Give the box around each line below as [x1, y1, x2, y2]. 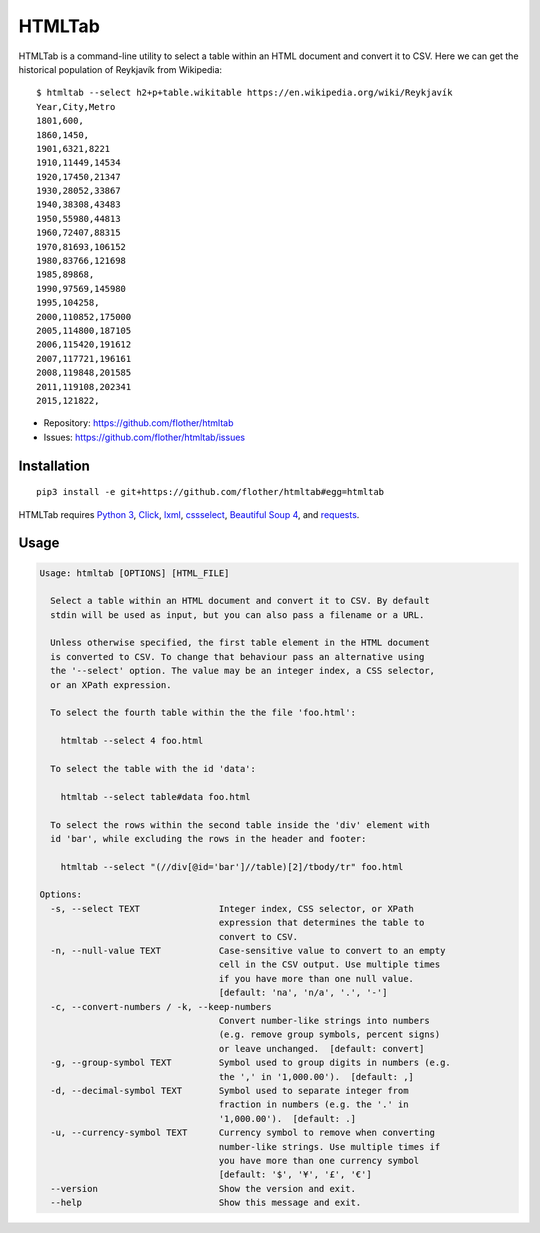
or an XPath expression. [50, 679, 172, 690]
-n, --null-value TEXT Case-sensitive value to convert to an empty [50, 945, 446, 957]
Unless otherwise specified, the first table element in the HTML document [50, 637, 430, 649]
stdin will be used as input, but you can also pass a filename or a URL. [50, 609, 425, 620]
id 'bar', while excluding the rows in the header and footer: [50, 833, 367, 844]
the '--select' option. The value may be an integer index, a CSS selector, [50, 665, 435, 677]
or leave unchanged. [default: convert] [218, 1043, 425, 1054]
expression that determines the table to [218, 917, 425, 929]
